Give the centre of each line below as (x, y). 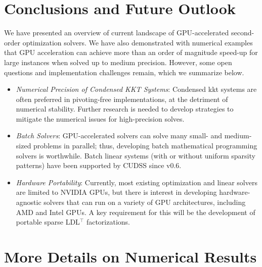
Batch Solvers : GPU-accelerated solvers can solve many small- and (119, 136)
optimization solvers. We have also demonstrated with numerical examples (138, 42)
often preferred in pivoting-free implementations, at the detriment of (122, 99)
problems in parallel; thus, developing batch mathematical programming (145, 146)
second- (243, 33)
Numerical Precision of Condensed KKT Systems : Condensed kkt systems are (136, 89)
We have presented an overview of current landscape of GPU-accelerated (117, 33)
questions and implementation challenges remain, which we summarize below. (124, 72)
